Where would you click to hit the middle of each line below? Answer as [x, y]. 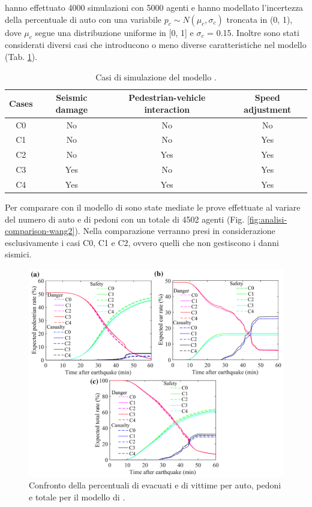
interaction [167, 109]
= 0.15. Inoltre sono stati [253, 32]
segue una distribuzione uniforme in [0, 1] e [114, 32]
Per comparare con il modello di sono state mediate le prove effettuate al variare [153, 207]
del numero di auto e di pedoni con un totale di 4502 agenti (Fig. [125, 219]
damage [72, 109]
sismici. [18, 254]
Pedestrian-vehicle [167, 97]
